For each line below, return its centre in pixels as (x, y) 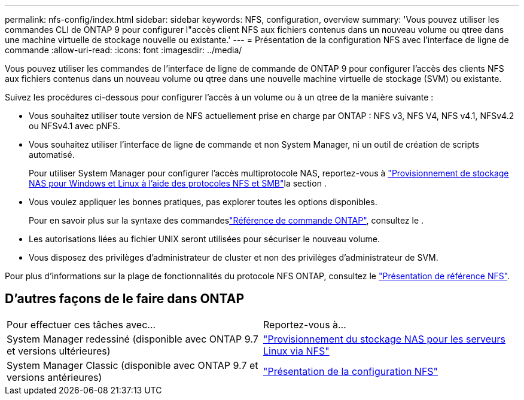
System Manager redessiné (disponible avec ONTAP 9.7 (132, 339)
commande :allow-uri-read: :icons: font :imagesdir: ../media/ (124, 50)
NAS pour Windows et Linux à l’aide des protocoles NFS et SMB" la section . (178, 183)
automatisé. (52, 155)
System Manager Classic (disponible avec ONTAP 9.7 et (132, 365)
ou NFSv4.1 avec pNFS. (75, 126)
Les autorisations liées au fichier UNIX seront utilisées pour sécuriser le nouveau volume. (204, 239)
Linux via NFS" (296, 351)
